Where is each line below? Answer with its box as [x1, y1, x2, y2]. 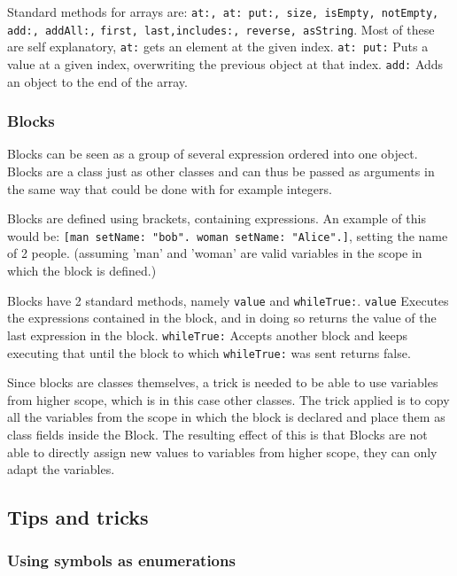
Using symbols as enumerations [7, 549, 236, 572]
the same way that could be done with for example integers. [7, 179, 332, 198]
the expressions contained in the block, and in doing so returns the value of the [7, 308, 437, 327]
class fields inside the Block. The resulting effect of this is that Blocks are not [7, 425, 428, 443]
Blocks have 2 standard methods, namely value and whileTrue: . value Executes [7, 291, 449, 309]
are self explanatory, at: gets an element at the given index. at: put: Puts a [7, 37, 429, 56]
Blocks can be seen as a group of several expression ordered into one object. [7, 144, 418, 163]
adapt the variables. [7, 460, 115, 479]
